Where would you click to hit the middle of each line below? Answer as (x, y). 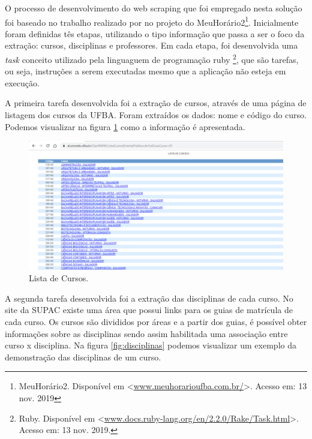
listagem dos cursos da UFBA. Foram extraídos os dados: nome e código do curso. (156, 115)
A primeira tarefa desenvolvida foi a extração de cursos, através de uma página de (156, 103)
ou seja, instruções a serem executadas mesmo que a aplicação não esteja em (145, 71)
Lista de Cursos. (59, 278)
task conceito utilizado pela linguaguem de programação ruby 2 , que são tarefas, (152, 58)
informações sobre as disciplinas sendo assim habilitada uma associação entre (146, 333)
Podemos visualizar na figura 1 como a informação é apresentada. (125, 126)
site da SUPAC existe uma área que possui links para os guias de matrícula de (149, 310)
